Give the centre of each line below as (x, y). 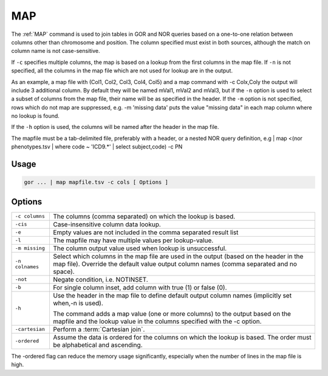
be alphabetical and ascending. (97, 345)
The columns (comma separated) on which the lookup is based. (144, 216)
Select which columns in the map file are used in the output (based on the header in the (178, 256)
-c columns (30, 216)
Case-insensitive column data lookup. (107, 224)
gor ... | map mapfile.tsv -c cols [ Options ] (96, 182)
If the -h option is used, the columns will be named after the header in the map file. (115, 127)
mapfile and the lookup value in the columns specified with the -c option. (157, 321)
